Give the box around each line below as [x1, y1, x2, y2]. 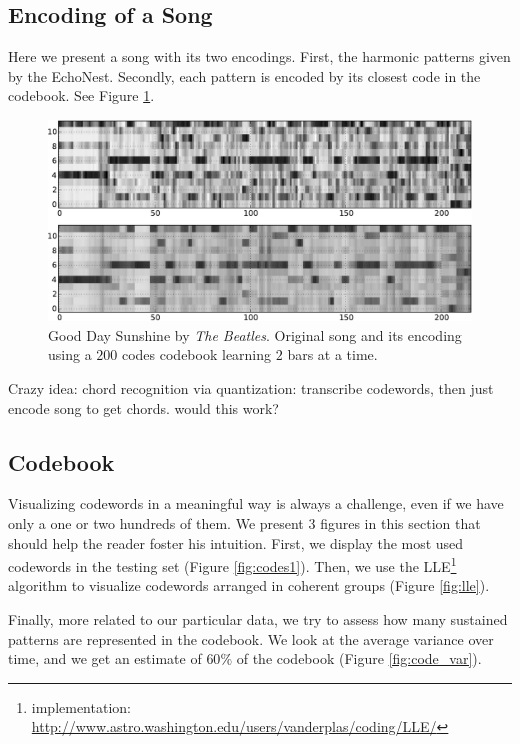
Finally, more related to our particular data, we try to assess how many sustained [8, 609, 508, 630]
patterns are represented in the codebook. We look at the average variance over [8, 628, 494, 649]
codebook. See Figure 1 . [8, 85, 155, 106]
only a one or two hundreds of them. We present [8, 512, 304, 533]
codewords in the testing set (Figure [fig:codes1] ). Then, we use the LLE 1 [8, 553, 457, 576]
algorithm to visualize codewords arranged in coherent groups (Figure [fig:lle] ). [8, 575, 490, 596]
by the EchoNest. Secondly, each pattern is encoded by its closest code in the [8, 65, 481, 86]
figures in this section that [320, 512, 481, 533]
